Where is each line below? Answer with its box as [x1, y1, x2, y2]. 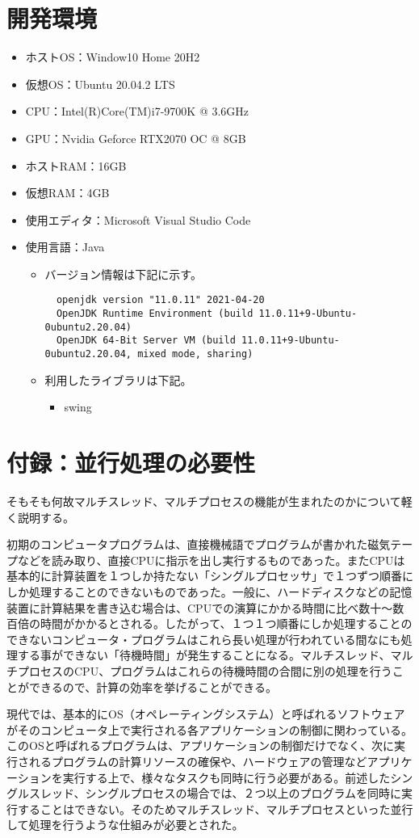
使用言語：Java [25, 238, 105, 255]
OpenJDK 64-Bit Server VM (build [56, 335, 236, 347]
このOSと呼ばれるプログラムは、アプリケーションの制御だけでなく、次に [6, 737, 394, 754]
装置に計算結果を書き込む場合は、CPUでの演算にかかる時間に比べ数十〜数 [6, 599, 404, 616]
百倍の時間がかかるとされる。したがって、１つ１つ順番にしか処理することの [6, 615, 413, 632]
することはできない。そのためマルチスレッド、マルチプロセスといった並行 [17, 800, 413, 817]
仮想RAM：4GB [25, 184, 110, 201]
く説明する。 [6, 508, 74, 525]
